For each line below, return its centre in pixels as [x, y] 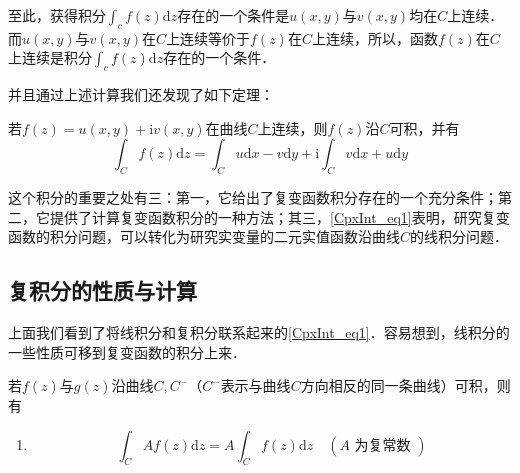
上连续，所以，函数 [374, 37]
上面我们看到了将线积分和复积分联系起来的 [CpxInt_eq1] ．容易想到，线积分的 [259, 332]
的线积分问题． [459, 236]
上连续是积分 [50, 57]
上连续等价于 [208, 37]
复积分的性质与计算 [102, 290]
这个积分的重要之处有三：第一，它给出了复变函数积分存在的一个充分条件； [253, 197]
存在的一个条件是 [233, 15]
